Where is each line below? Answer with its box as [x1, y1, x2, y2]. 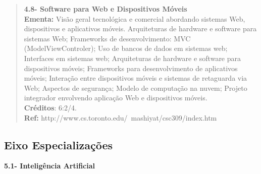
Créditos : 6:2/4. [24, 102, 77, 112]
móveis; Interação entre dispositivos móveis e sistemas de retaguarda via [24, 73, 247, 83]
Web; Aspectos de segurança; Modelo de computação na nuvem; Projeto [24, 82, 247, 93]
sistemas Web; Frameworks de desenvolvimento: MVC [24, 33, 191, 43]
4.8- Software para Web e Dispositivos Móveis [24, 4, 187, 14]
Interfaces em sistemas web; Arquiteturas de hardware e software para [24, 52, 241, 63]
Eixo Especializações [4, 137, 113, 152]
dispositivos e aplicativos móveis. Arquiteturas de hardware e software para [24, 23, 257, 34]
